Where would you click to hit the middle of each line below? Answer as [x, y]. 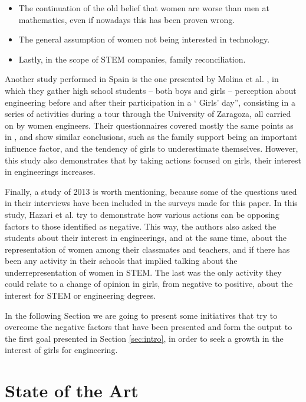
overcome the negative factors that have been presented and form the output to [149, 327]
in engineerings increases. [50, 171]
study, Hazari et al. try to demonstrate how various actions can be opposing [142, 214]
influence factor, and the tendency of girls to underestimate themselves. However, [152, 148]
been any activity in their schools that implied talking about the [121, 261]
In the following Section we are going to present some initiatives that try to [141, 315]
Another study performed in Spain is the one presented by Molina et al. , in [142, 79]
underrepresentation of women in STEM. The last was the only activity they [143, 272]
